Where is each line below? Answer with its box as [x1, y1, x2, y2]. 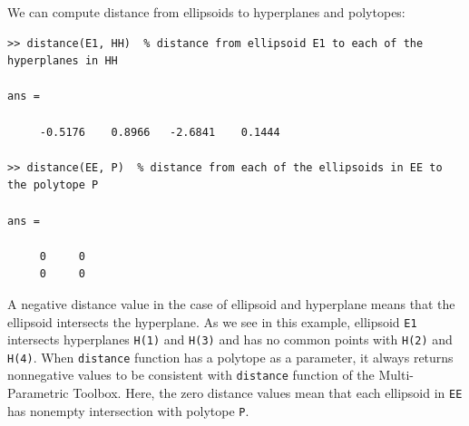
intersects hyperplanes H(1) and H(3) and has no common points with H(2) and [7, 330, 453, 349]
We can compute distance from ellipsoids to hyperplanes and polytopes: [7, 3, 405, 21]
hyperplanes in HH [7, 54, 118, 68]
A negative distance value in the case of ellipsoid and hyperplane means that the [7, 294, 455, 313]
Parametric [7, 383, 69, 402]
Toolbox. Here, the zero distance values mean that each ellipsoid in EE [73, 383, 463, 402]
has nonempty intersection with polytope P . [7, 401, 249, 420]
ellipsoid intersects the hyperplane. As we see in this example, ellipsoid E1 [7, 312, 417, 331]
